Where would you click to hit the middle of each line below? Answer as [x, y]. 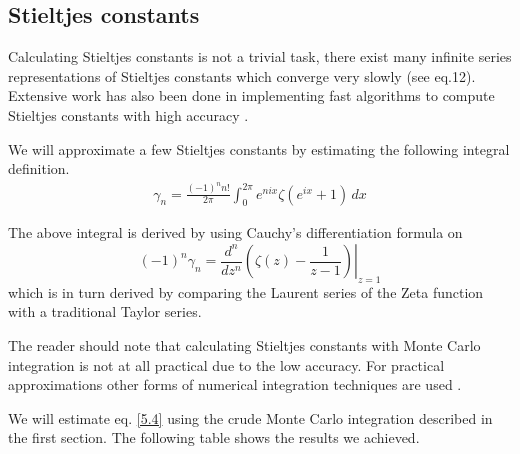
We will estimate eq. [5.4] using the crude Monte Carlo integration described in [250, 417]
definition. [39, 168]
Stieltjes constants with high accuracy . [128, 114]
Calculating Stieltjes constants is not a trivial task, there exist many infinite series [260, 56]
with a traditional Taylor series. [105, 311]
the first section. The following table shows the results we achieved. [214, 437]
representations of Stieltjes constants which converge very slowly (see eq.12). [242, 75]
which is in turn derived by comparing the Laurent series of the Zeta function [246, 291]
